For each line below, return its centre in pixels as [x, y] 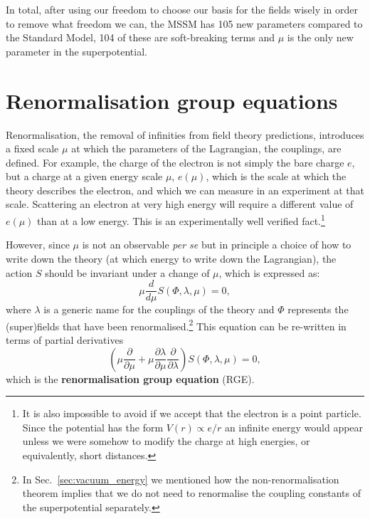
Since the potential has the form [93, 427]
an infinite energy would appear [294, 427]
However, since [38, 245]
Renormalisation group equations [172, 100]
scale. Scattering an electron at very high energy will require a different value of [180, 204]
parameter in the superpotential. [76, 51]
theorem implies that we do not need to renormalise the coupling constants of [192, 493]
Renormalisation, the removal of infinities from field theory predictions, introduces [185, 134]
